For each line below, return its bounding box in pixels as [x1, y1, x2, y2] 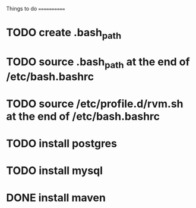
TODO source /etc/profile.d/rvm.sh [6, 97, 184, 111]
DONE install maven [6, 191, 106, 204]
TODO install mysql [6, 164, 103, 178]
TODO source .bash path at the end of [6, 55, 190, 71]
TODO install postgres [6, 137, 118, 150]
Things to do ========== [6, 5, 65, 12]
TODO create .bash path [6, 26, 122, 41]
